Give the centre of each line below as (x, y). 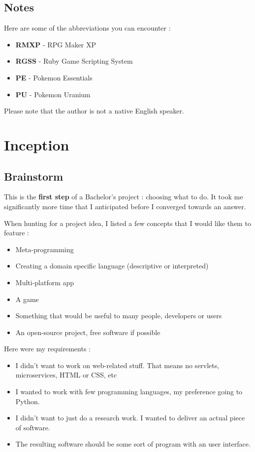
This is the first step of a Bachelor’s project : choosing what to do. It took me (124, 197)
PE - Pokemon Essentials (54, 77)
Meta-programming (45, 249)
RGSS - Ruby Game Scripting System (74, 61)
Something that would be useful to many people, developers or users (119, 316)
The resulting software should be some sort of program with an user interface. (133, 444)
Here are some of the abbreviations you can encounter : (87, 28)
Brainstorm (34, 176)
